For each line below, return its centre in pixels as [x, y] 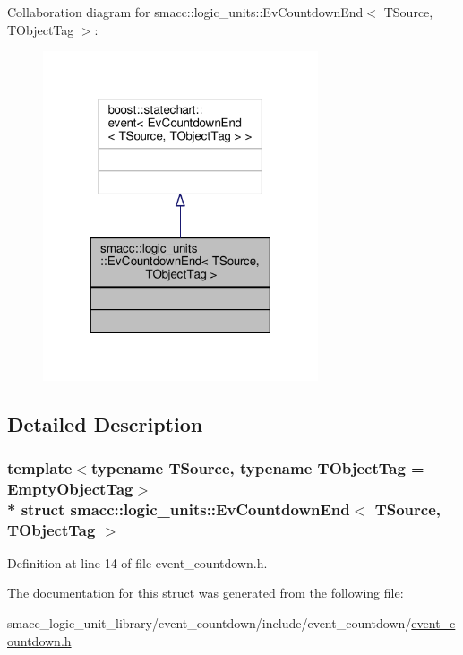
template [40, 467]
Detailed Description [105, 423]
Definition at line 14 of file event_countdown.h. [137, 562]
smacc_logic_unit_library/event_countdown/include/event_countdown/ [210, 623]
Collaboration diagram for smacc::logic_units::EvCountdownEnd [185, 12]
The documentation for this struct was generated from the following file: [206, 593]
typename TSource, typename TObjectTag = [257, 467]
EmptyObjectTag [70, 488]
